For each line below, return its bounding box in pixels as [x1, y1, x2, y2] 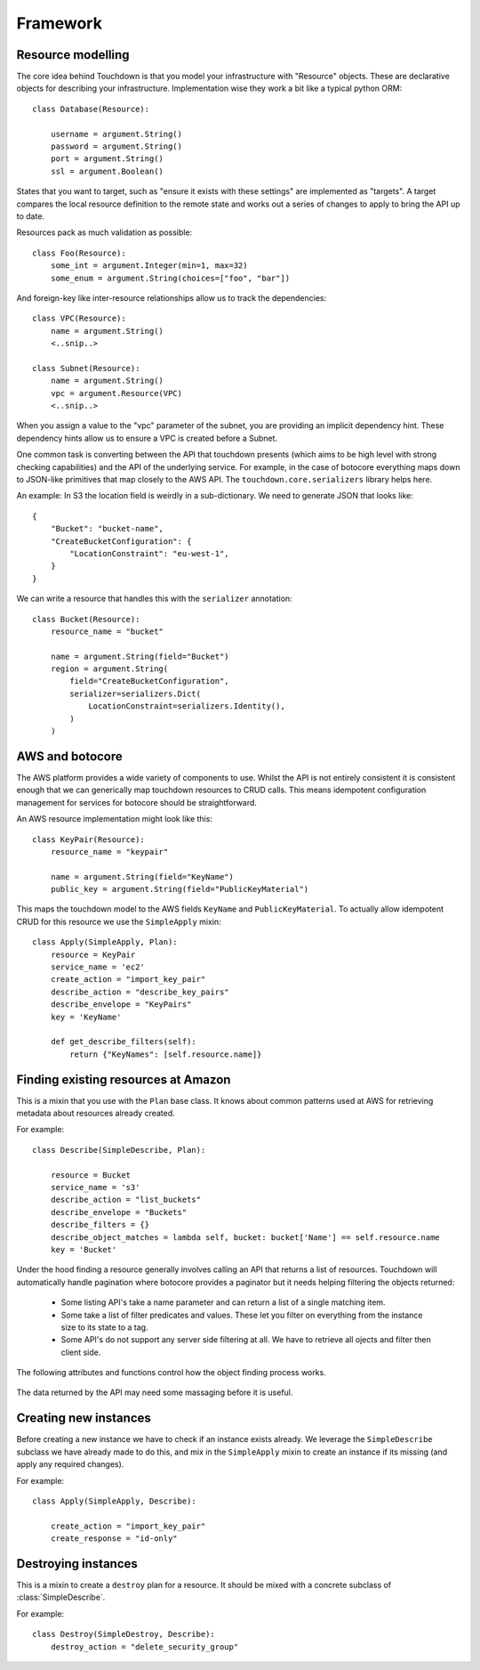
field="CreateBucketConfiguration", [69, 677, 230, 686]
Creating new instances [16, 1411, 151, 1426]
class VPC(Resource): [32, 313, 126, 324]
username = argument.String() [50, 129, 182, 139]
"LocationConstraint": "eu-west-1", [69, 548, 230, 558]
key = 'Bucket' [50, 1244, 117, 1254]
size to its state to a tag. [60, 1322, 148, 1333]
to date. [16, 210, 44, 222]
